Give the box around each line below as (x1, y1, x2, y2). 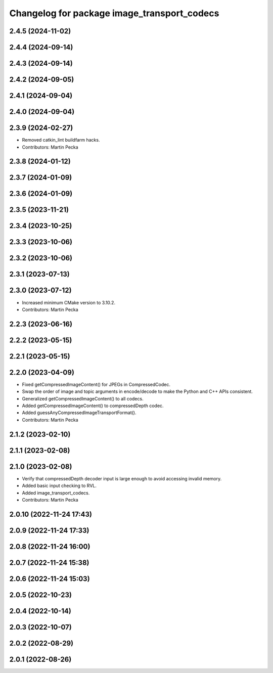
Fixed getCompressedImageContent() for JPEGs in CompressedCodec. (22, 381, 170, 387)
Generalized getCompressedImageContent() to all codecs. (22, 395, 144, 401)
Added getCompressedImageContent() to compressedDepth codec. (22, 402, 164, 409)
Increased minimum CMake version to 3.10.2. (22, 299, 116, 305)
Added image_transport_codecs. (22, 489, 90, 496)
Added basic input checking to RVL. (22, 483, 97, 489)
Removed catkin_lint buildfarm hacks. (22, 137, 100, 143)
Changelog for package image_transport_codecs (9, 8, 219, 19)
